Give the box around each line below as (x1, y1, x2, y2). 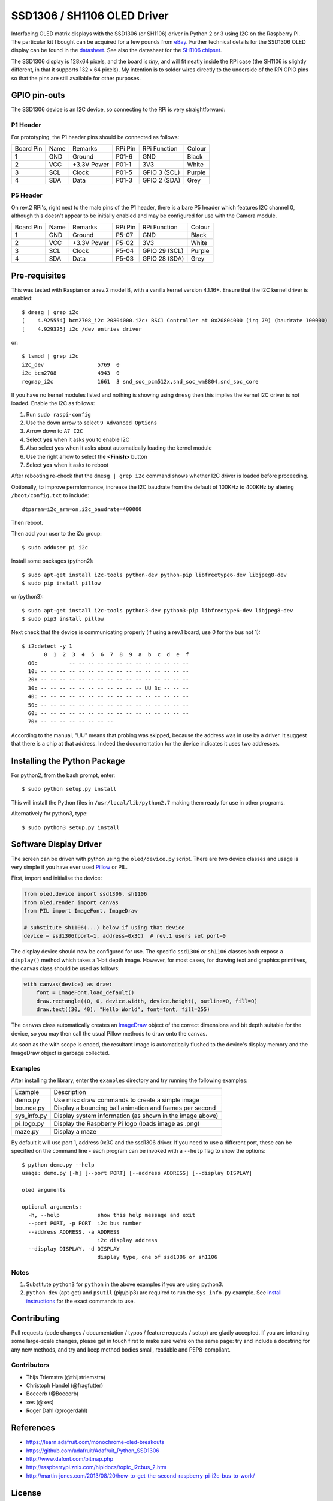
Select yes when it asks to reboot (26, 461, 109, 468)
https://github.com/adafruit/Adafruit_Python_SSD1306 (26, 1447, 160, 1454)
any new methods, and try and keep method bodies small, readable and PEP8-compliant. (11, 1345, 231, 1353)
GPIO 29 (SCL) (142, 247, 184, 255)
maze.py (14, 1127, 39, 1135)
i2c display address (97, 1237, 158, 1244)
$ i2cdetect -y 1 (22, 642, 72, 650)
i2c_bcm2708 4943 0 (22, 370, 120, 376)
